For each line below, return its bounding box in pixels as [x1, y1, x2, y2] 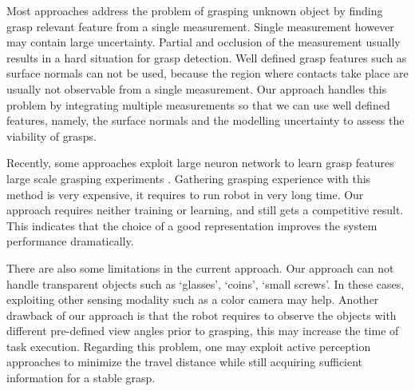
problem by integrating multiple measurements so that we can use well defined [6, 96, 390, 113]
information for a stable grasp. [6, 369, 156, 386]
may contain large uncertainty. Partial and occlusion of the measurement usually [6, 34, 401, 50]
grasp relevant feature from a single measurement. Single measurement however [6, 18, 394, 34]
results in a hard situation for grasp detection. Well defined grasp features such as [6, 49, 407, 66]
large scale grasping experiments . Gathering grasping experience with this [6, 170, 371, 186]
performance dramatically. [6, 233, 134, 249]
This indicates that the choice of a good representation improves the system [6, 217, 377, 233]
